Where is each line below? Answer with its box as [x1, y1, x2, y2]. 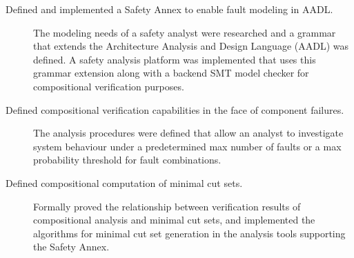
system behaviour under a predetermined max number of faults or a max [33, 139, 342, 153]
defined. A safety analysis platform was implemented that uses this [33, 52, 316, 66]
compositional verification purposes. [33, 79, 184, 93]
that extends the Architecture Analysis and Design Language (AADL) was [33, 39, 349, 53]
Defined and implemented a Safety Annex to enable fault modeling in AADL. [6, 2, 333, 16]
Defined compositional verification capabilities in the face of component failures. [6, 102, 344, 117]
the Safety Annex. [33, 239, 110, 254]
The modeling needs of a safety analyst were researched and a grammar [33, 25, 336, 39]
